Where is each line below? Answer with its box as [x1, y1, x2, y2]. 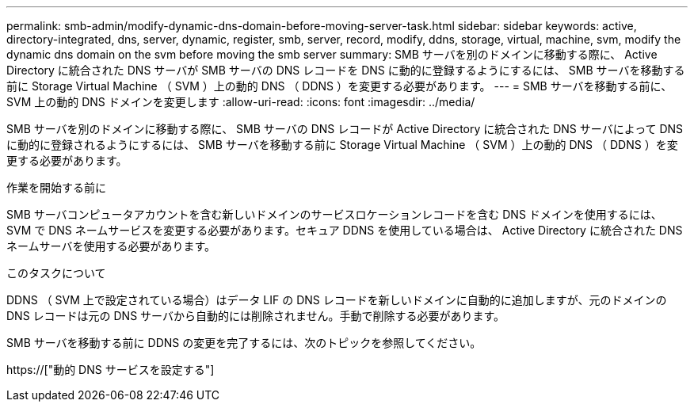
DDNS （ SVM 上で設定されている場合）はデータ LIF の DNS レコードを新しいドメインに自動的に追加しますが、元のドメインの [6, 293, 667, 307]
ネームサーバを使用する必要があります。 [6, 239, 216, 253]
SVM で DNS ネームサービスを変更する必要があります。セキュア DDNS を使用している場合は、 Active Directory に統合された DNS [6, 223, 683, 237]
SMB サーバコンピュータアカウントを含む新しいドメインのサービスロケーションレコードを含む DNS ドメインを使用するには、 [6, 208, 662, 221]
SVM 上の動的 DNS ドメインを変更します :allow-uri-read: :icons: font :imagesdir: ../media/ [6, 95, 475, 109]
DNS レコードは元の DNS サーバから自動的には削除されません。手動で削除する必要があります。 [6, 309, 505, 322]
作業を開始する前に [6, 181, 106, 194]
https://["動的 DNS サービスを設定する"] [6, 363, 215, 376]
